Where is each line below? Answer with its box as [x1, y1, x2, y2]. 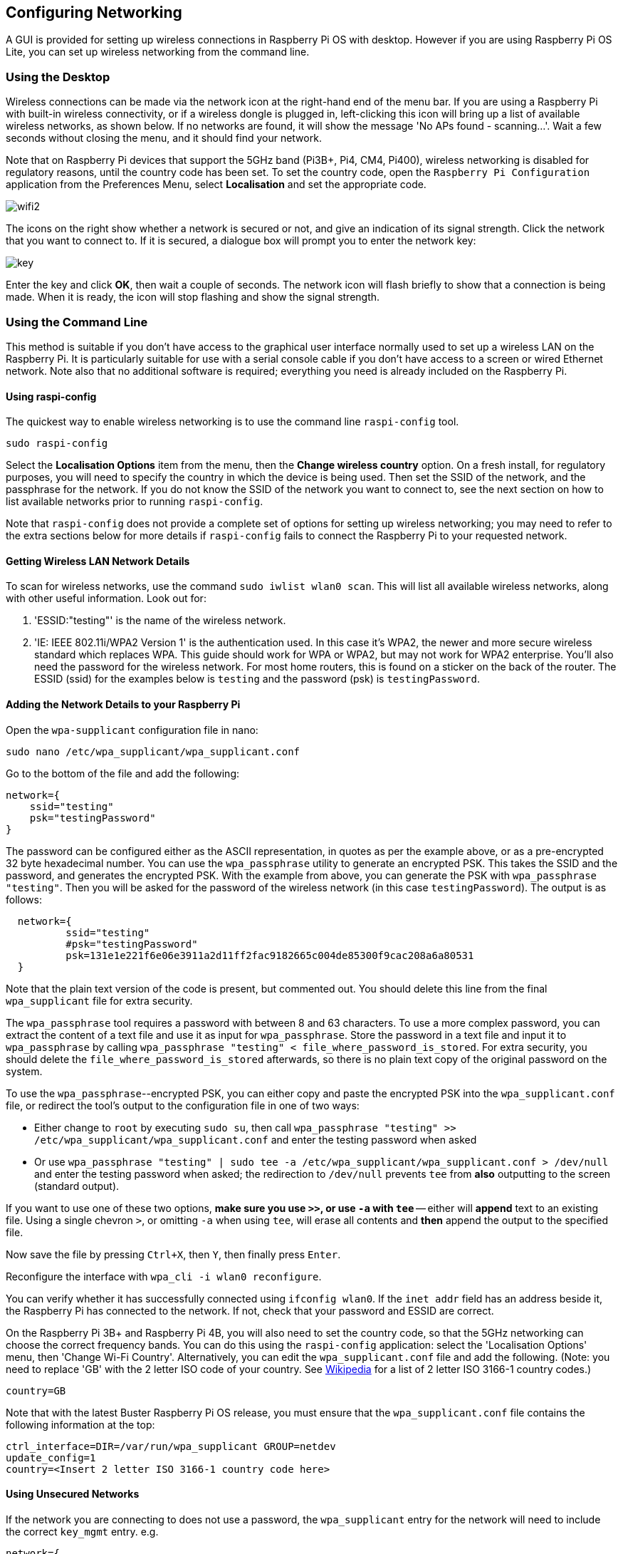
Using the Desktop [6, 69, 110, 84]
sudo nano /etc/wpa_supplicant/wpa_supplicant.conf [6, 745, 300, 757]
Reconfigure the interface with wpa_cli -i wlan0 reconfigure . [6, 1270, 322, 1283]
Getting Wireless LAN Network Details [6, 554, 190, 567]
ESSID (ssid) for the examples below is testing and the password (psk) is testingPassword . [34, 673, 480, 685]
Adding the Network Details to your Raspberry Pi [6, 698, 241, 710]
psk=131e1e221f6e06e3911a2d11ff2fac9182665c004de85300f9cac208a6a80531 [66, 949, 474, 961]
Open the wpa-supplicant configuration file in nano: [6, 723, 258, 736]
